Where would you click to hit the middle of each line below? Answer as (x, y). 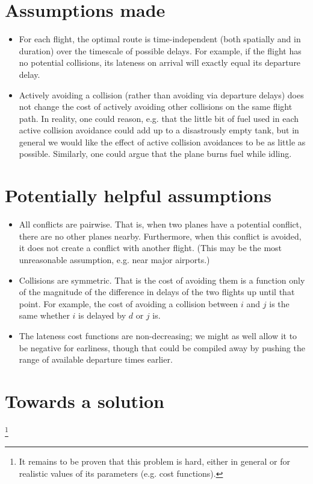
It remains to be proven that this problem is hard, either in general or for (154, 461)
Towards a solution (85, 400)
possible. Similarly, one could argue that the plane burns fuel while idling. (155, 154)
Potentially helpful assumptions (138, 195)
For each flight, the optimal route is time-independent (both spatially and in (160, 39)
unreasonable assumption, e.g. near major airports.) (114, 259)
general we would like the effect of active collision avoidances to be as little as (162, 142)
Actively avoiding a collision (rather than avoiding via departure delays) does (161, 94)
